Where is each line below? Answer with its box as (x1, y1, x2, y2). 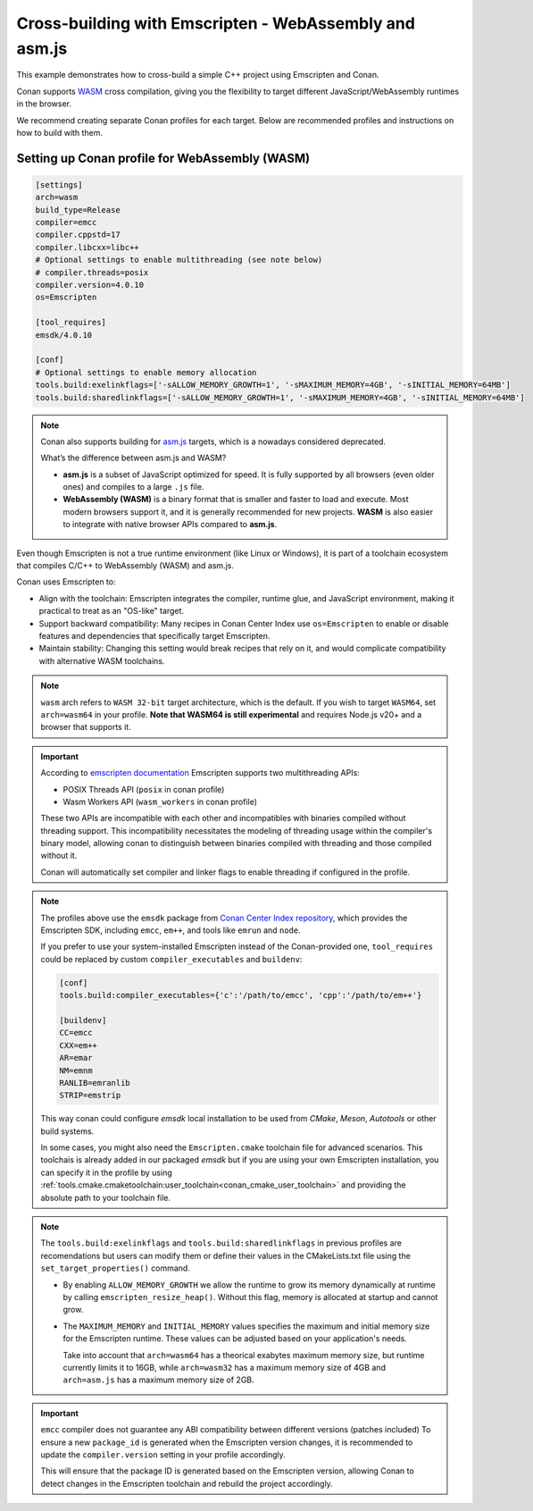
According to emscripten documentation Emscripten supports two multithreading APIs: (40, 768, 361, 778)
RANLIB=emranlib (59, 1078, 131, 1087)
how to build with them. (16, 127, 103, 138)
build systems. (40, 1126, 95, 1137)
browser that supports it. (40, 722, 131, 733)
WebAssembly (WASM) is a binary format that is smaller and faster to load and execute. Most (62, 494, 410, 505)
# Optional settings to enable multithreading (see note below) (35, 255, 323, 265)
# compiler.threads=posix (35, 267, 149, 277)
